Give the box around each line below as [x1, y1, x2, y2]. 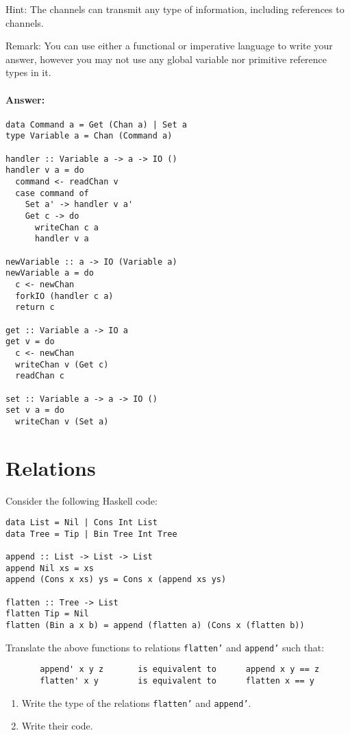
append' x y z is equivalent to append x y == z [40, 664, 320, 675]
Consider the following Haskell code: [5, 493, 158, 507]
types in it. [5, 65, 51, 80]
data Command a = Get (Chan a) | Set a [5, 119, 187, 130]
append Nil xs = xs [5, 563, 94, 573]
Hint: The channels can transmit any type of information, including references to [5, 2, 345, 16]
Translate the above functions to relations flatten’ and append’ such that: [5, 640, 325, 654]
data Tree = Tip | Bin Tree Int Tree [5, 529, 177, 539]
